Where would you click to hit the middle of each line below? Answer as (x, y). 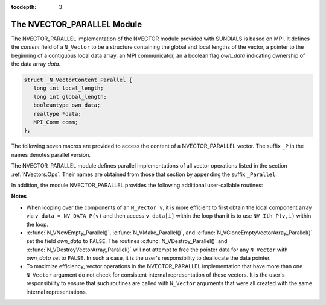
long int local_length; (69, 88)
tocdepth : (24, 7)
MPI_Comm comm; (56, 122)
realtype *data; (57, 114)
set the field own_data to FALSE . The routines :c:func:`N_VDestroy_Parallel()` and (127, 241)
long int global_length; (70, 97)
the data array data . (36, 64)
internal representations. (57, 292)
